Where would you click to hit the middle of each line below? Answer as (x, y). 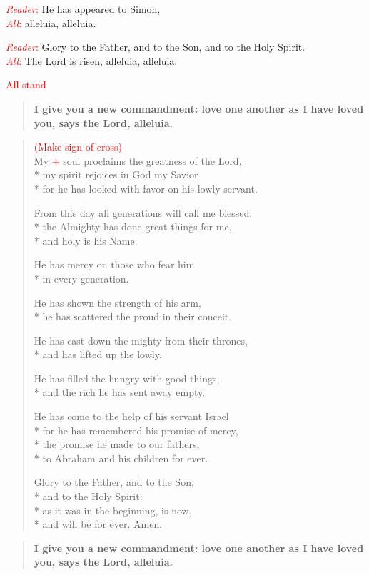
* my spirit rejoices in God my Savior (116, 174)
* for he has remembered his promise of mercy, (136, 430)
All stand (26, 85)
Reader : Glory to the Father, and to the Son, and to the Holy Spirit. (156, 47)
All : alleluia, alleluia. (51, 22)
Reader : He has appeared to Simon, (83, 9)
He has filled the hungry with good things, (127, 378)
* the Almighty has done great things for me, (133, 227)
